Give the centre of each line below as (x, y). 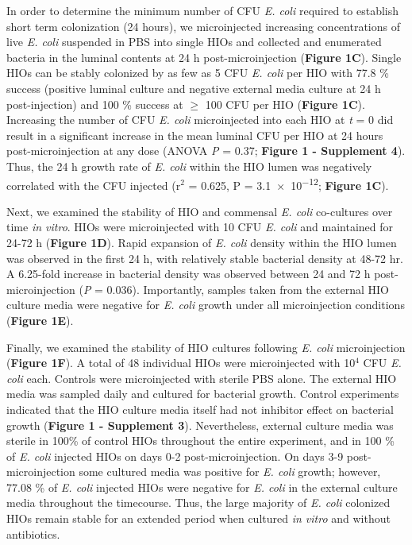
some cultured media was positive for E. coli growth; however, (230, 472)
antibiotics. (33, 533)
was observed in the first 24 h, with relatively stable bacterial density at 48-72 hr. (205, 258)
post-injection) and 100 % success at (95, 104)
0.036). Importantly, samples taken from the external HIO (248, 289)
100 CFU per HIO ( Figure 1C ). (285, 104)
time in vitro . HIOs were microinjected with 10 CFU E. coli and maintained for (200, 227)
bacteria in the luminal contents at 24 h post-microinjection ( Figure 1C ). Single (204, 57)
